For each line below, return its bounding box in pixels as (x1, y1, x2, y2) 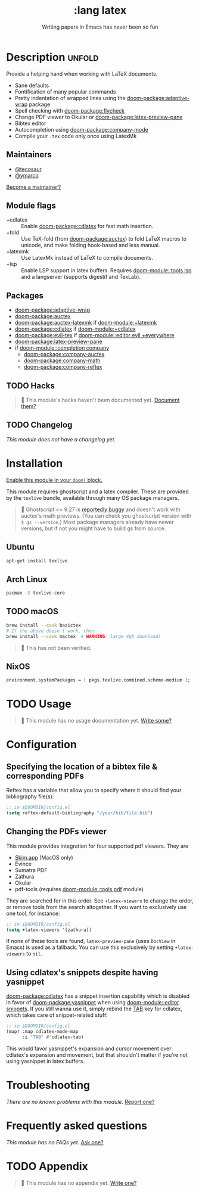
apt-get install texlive (6, 558, 68, 564)
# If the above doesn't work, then (6, 628, 95, 634)
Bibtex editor (14, 120, 46, 127)
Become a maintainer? (6, 183, 61, 191)
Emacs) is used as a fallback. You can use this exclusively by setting (6, 944, 174, 951)
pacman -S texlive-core (6, 590, 66, 596)
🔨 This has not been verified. (20, 644, 92, 651)
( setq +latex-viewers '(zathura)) (6, 927, 92, 933)
